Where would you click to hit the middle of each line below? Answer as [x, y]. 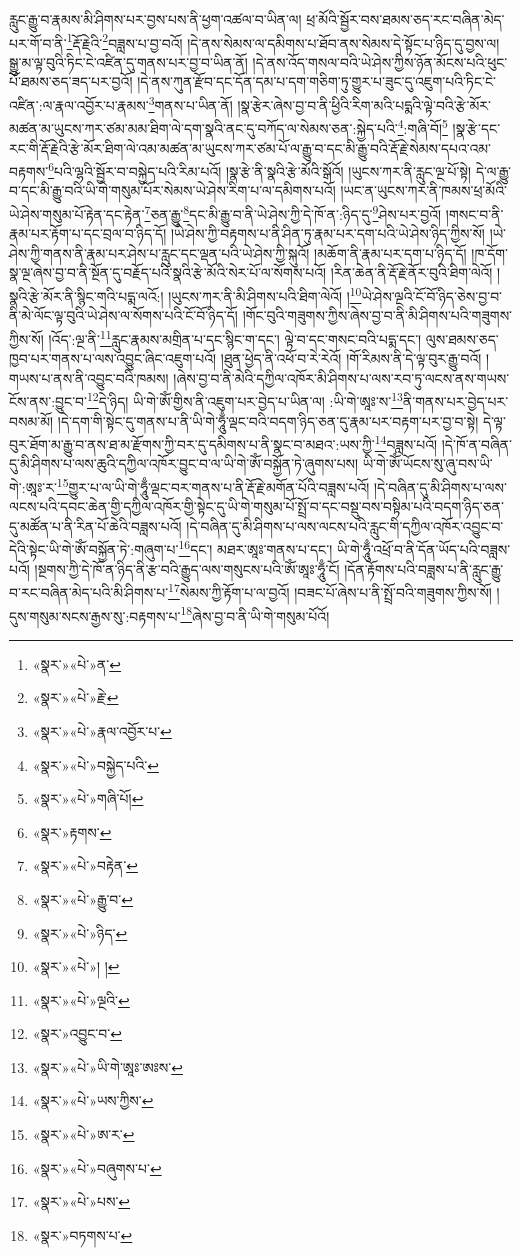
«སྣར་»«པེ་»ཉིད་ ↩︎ [80, 932]
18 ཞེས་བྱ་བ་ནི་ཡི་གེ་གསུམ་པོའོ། [255, 614]
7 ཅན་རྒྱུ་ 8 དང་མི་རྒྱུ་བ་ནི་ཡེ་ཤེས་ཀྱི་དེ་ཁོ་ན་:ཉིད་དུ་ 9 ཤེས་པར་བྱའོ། [293, 212]
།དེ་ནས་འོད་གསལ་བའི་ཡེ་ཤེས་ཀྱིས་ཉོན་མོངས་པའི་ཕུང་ [380, 61]
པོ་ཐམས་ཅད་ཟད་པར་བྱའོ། [71, 81]
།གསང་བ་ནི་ [474, 213]
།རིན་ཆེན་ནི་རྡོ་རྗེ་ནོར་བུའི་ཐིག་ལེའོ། [411, 272]
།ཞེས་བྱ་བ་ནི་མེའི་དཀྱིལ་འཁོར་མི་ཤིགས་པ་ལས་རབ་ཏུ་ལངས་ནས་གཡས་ [341, 377]
